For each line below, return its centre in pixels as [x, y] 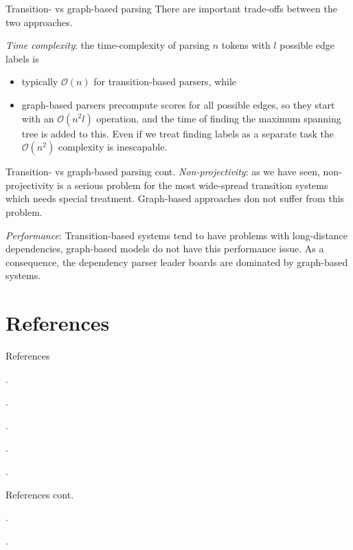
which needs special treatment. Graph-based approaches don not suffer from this [175, 198]
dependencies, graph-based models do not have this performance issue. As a [165, 249]
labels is [22, 58]
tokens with [246, 45]
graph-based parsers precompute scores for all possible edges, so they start [178, 104]
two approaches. [39, 22]
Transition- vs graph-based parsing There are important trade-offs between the [171, 8]
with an [38, 118]
